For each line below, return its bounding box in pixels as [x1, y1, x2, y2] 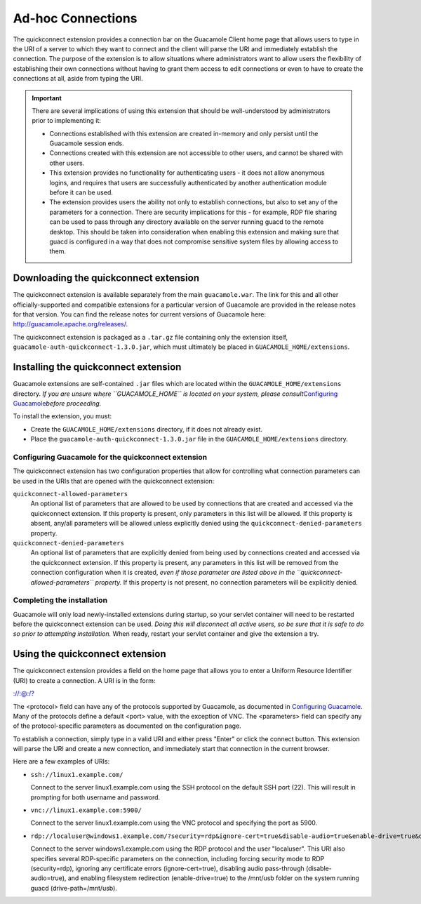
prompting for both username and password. [30, 793, 161, 802]
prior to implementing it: [32, 117, 101, 125]
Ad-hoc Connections [13, 11, 138, 26]
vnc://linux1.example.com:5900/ [30, 806, 142, 814]
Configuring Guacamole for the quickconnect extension [13, 452, 207, 462]
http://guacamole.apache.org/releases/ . [13, 320, 128, 328]
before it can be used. [49, 188, 114, 197]
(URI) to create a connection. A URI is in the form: [13, 676, 156, 684]
